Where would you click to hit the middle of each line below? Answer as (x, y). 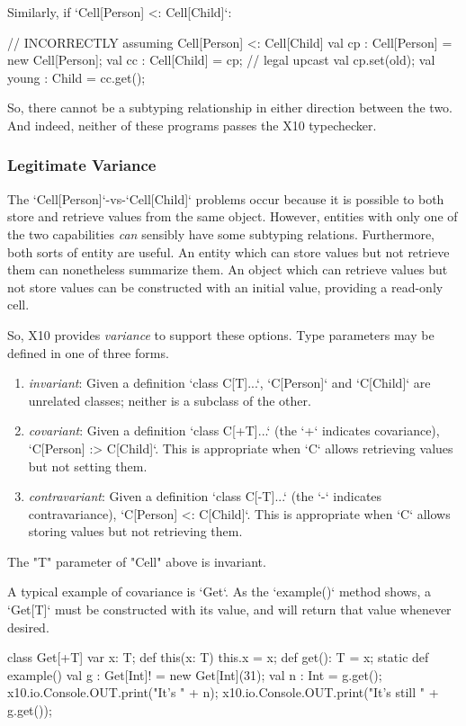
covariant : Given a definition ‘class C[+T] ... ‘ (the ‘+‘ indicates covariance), (234, 430)
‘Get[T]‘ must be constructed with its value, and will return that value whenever (229, 609)
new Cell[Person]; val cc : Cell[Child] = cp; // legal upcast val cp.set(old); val (221, 60)
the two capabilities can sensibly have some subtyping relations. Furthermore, (221, 233)
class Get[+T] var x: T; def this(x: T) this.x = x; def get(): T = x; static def (218, 657)
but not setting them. (88, 466)
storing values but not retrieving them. (135, 531)
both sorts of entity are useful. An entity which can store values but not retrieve (229, 251)
